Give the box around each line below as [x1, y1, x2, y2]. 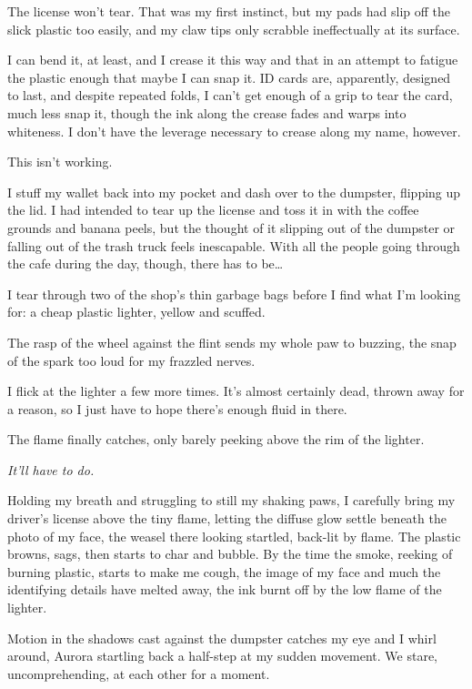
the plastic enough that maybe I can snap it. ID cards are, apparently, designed [7, 67, 451, 86]
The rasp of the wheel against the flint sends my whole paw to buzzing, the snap [7, 332, 457, 351]
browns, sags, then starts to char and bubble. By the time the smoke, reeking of [7, 544, 453, 563]
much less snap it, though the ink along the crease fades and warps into [7, 103, 407, 122]
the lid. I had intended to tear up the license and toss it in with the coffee [7, 200, 419, 219]
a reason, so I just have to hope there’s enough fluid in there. [7, 399, 347, 418]
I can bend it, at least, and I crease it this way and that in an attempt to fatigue [7, 50, 458, 69]
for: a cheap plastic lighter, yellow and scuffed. [7, 302, 266, 321]
